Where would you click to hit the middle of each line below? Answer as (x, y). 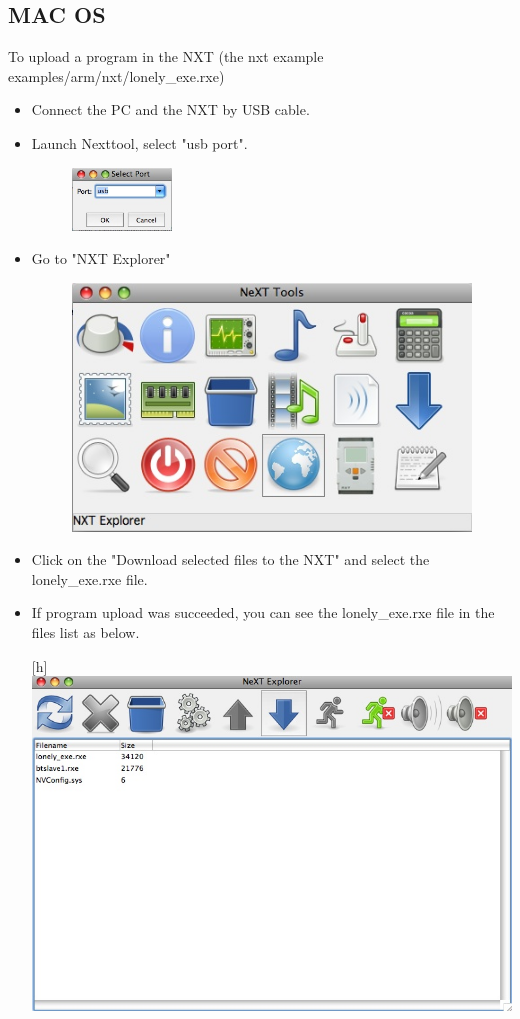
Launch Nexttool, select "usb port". (139, 142)
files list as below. (85, 631)
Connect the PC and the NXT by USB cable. (170, 109)
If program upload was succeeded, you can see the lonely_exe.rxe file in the (263, 612)
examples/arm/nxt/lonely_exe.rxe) (116, 75)
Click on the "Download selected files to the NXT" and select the (230, 559)
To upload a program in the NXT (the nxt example (166, 56)
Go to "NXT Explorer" (101, 258)
